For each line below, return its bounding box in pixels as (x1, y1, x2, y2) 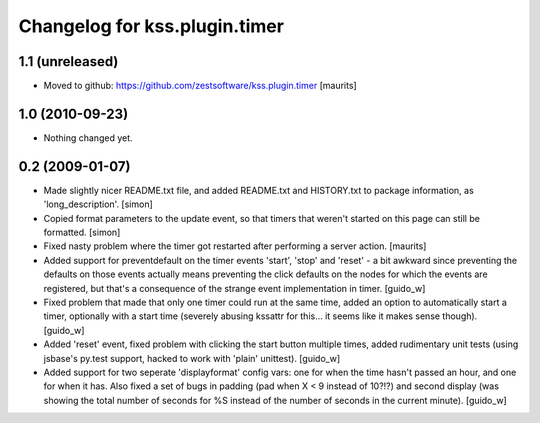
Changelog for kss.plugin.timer (18, 15, 285, 37)
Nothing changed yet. (43, 131, 134, 144)
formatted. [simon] (43, 226, 121, 239)
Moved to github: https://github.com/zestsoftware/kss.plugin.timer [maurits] (43, 80, 357, 92)
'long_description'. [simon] (43, 198, 154, 210)
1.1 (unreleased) (18, 53, 119, 70)
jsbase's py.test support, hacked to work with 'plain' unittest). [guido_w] (43, 352, 340, 364)
